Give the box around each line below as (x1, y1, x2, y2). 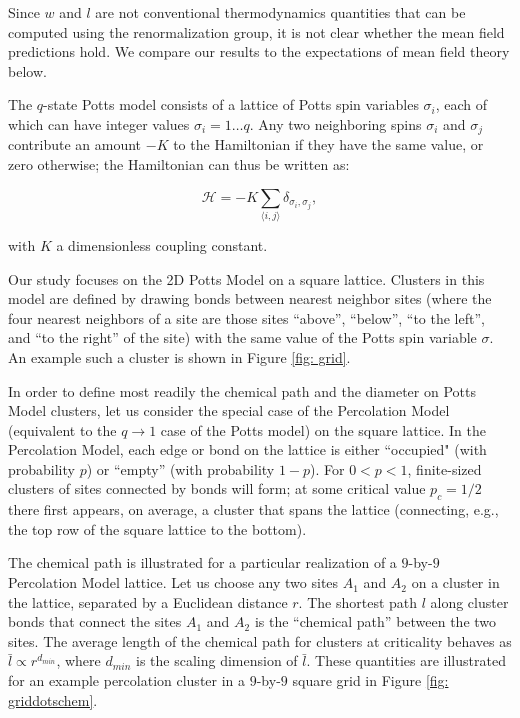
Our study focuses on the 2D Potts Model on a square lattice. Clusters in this (8, 268, 485, 289)
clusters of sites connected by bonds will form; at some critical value (8, 478, 426, 499)
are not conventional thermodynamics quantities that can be (95, 2, 466, 22)
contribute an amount (8, 134, 142, 155)
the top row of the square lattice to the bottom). (8, 518, 307, 539)
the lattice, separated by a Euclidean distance (8, 591, 288, 612)
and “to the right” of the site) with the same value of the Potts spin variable (8, 327, 477, 348)
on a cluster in (411, 572, 500, 593)
